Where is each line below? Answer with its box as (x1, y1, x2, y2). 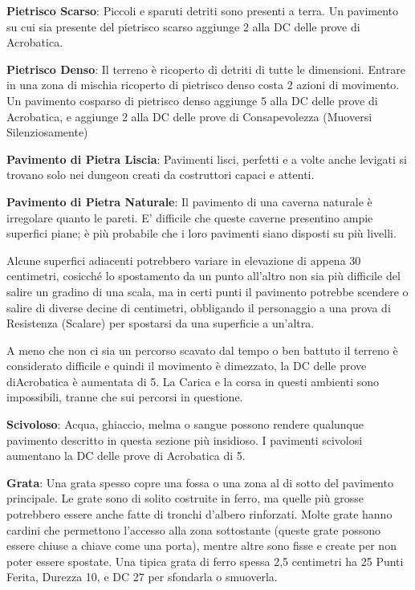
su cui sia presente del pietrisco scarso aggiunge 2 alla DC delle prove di (6, 18, 360, 35)
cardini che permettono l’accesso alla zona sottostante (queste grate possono (6, 521, 381, 538)
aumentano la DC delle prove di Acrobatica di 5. (6, 447, 246, 464)
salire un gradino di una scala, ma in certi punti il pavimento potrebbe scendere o (6, 283, 409, 299)
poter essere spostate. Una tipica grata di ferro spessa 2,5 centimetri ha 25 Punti (6, 552, 404, 569)
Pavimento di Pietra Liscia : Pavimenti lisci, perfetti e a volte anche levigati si (6, 150, 407, 167)
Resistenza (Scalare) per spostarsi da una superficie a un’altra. (6, 315, 315, 332)
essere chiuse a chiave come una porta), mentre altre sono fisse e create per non (6, 537, 397, 554)
